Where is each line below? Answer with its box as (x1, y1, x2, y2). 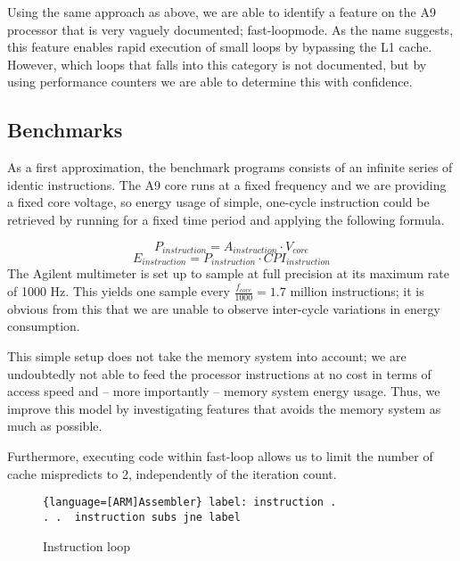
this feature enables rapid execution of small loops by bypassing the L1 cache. (7, 37, 432, 56)
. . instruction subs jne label (43, 510, 241, 524)
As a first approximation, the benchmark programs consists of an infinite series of (7, 158, 453, 177)
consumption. (7, 317, 80, 335)
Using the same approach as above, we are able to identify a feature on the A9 (7, 3, 436, 21)
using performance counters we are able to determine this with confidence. (7, 72, 413, 91)
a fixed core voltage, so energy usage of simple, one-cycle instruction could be (7, 193, 430, 211)
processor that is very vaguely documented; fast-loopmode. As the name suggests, (7, 20, 454, 38)
